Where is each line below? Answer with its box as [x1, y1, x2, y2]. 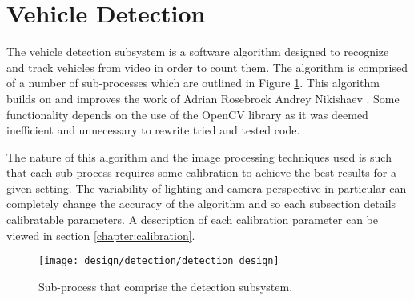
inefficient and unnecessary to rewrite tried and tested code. [6, 122, 300, 138]
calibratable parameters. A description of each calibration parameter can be [6, 211, 378, 228]
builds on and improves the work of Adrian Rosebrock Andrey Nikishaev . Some [6, 90, 400, 106]
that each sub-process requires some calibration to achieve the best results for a [6, 164, 396, 181]
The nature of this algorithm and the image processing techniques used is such [6, 148, 392, 165]
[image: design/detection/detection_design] [38, 255, 279, 267]
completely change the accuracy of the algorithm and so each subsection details [6, 195, 396, 212]
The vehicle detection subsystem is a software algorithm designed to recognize [6, 43, 389, 60]
